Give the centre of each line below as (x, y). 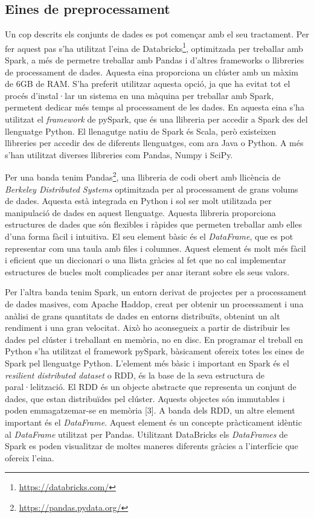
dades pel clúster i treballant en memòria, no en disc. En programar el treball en (154, 339)
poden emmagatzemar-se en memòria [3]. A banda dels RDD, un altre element (150, 410)
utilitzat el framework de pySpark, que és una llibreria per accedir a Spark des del (156, 119)
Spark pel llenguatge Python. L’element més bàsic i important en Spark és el (147, 363)
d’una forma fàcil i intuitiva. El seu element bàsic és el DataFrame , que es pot (149, 236)
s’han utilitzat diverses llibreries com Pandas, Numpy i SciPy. (119, 154)
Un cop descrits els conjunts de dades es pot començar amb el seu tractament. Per (157, 34)
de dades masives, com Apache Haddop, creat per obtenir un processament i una (154, 303)
